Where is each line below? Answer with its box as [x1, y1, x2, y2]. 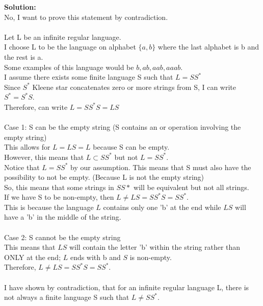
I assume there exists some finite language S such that [4, 72, 173, 82]
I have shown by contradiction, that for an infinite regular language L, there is [4, 281, 249, 292]
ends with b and [70, 251, 121, 262]
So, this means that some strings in [4, 181, 114, 192]
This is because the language [4, 201, 94, 212]
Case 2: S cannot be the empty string [4, 231, 121, 242]
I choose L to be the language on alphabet [4, 41, 136, 52]
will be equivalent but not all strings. [134, 181, 249, 192]
